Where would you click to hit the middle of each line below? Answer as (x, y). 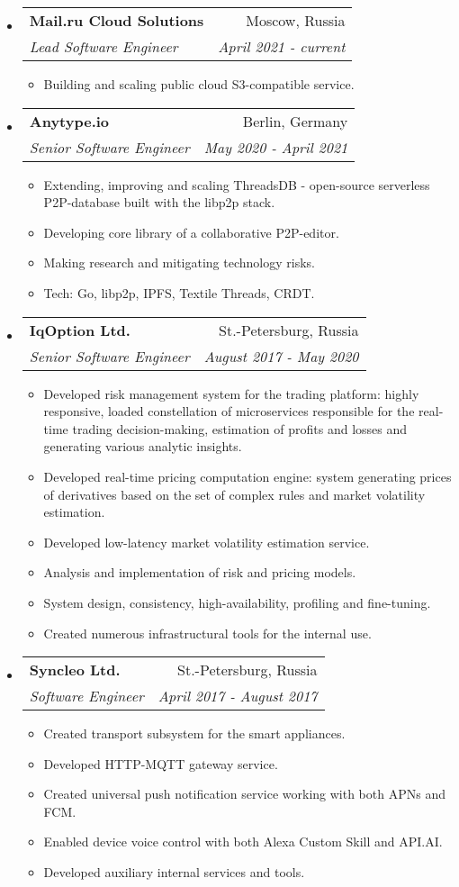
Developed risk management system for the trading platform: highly (231, 393)
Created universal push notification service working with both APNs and (244, 794)
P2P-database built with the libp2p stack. (159, 202)
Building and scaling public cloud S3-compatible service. (199, 84)
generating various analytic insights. (143, 446)
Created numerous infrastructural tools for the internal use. (207, 633)
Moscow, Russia (296, 20)
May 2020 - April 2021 (276, 147)
